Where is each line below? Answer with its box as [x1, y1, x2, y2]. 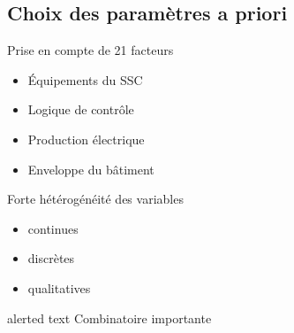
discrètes [27, 249, 75, 267]
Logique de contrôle [27, 100, 134, 119]
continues [27, 219, 79, 237]
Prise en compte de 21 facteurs [7, 41, 174, 59]
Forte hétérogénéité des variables [7, 190, 184, 208]
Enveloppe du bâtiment [27, 159, 155, 178]
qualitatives [27, 278, 91, 297]
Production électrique [27, 129, 145, 148]
